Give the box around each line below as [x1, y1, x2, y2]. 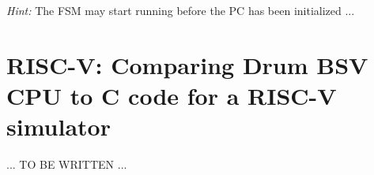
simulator [6, 110, 111, 143]
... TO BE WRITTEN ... [6, 156, 127, 173]
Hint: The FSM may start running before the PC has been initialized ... [6, 2, 355, 18]
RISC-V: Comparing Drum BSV [6, 48, 368, 80]
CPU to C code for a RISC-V [6, 79, 337, 111]
